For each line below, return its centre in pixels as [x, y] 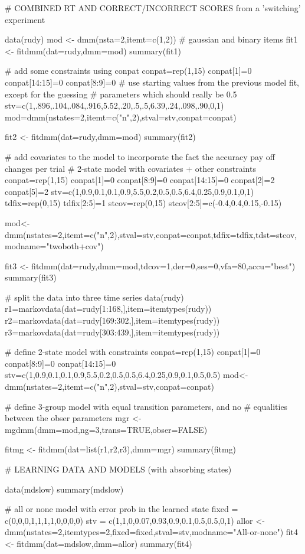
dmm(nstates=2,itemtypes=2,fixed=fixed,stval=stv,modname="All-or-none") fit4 [152, 532]
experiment [25, 19]
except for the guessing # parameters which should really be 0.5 [121, 94]
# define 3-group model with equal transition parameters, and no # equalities [146, 406]
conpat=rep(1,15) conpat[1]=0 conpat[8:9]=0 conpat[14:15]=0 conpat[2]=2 [140, 180]
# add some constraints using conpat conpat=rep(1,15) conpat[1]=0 [128, 71]
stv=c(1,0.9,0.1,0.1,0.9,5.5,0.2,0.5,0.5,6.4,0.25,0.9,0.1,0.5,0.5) [113, 375]
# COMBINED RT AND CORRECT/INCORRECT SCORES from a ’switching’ [153, 8]
